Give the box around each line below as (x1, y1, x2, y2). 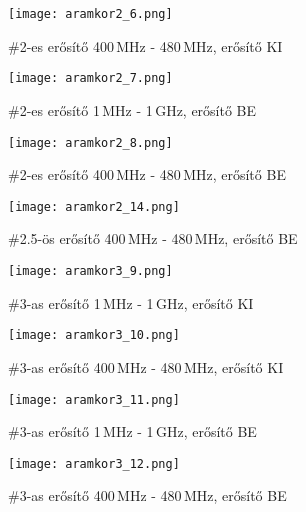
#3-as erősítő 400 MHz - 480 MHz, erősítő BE (8, 485, 287, 506)
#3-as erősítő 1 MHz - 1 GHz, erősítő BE (8, 421, 257, 442)
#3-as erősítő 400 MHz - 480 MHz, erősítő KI (8, 356, 284, 377)
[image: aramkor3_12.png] (8, 456, 180, 471)
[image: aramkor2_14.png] (8, 199, 180, 214)
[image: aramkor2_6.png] (8, 7, 173, 21)
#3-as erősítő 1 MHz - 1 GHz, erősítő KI (8, 292, 254, 313)
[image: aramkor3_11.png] (8, 392, 180, 407)
